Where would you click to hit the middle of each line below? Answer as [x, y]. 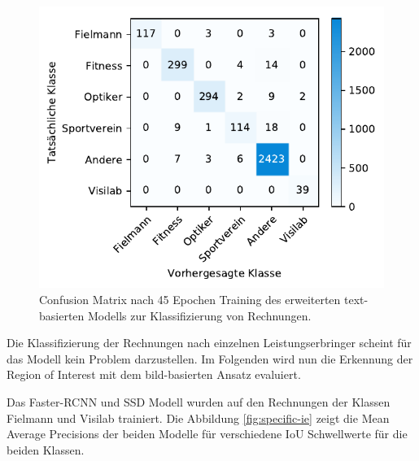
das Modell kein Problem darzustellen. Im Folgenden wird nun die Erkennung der [210, 358]
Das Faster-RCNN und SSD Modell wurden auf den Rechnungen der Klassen [199, 401]
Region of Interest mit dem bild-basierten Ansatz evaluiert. [154, 374]
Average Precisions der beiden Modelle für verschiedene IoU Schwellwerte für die [207, 434]
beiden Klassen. [46, 449]
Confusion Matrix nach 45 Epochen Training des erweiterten [190, 299]
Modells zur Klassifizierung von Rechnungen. [200, 315]
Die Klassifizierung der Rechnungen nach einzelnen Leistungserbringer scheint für [209, 343]
